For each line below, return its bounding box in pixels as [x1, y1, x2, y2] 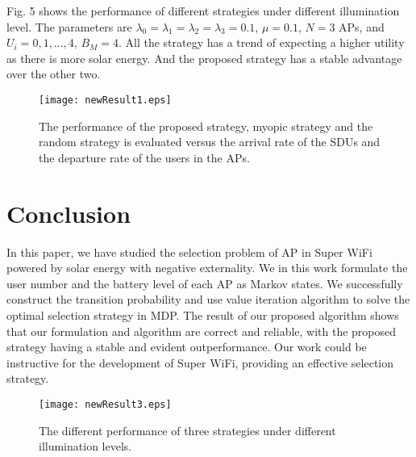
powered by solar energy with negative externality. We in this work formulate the [6, 259, 408, 276]
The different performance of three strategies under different [39, 421, 336, 438]
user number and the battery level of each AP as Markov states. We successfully [6, 275, 403, 291]
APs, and [339, 18, 385, 35]
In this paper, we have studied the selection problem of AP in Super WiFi [6, 243, 372, 260]
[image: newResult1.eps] [39, 94, 172, 106]
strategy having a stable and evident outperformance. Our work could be [6, 338, 367, 355]
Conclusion [6, 196, 131, 229]
